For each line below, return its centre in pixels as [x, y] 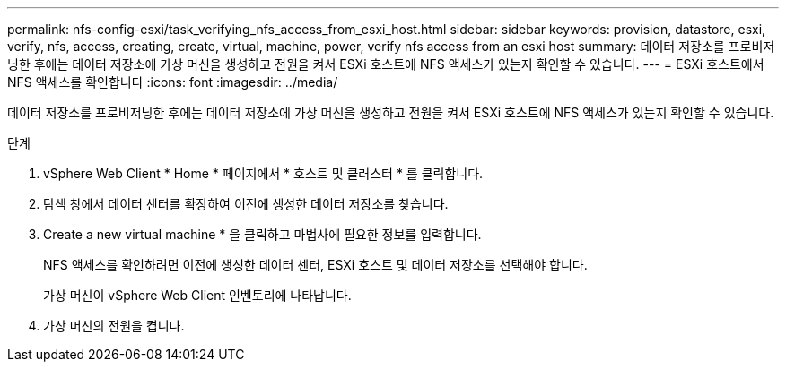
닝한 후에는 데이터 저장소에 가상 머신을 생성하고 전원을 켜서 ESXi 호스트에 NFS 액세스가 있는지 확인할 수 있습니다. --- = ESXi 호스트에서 [386, 64]
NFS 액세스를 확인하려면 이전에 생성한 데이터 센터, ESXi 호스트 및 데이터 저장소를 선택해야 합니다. [315, 265]
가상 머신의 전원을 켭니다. [114, 326]
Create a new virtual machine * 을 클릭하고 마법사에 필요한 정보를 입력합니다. [262, 234]
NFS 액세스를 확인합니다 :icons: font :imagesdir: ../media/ [173, 82]
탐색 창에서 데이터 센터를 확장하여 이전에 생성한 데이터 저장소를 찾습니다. [246, 204]
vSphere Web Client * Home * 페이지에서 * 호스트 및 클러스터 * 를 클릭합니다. [263, 173]
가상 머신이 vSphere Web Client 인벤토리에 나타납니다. [197, 295]
